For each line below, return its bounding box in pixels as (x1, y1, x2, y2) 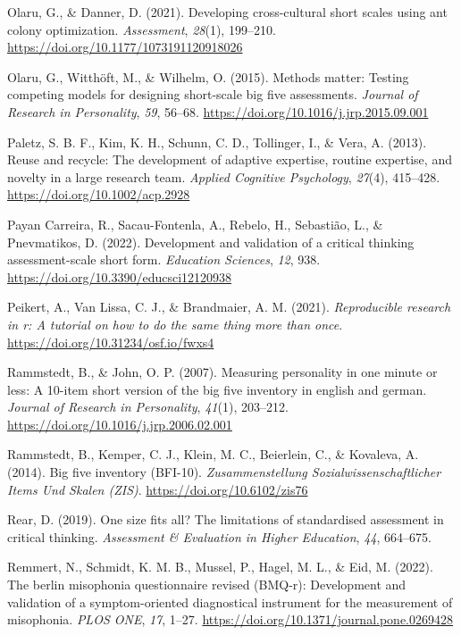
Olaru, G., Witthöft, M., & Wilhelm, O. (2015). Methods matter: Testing (7, 67, 409, 86)
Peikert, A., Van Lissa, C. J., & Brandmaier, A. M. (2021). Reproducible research (7, 297, 451, 316)
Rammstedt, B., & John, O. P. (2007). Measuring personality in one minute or (7, 363, 438, 381)
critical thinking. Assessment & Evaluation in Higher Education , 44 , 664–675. (7, 527, 432, 546)
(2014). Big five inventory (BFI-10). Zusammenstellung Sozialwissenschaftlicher (7, 463, 441, 481)
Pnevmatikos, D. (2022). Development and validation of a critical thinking (7, 232, 415, 251)
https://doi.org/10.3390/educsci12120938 (7, 267, 232, 286)
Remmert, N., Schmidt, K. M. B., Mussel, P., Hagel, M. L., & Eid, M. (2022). (7, 557, 433, 576)
